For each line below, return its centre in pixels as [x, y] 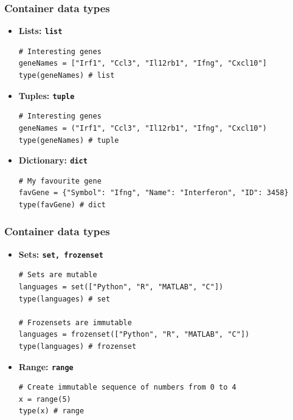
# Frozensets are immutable [75, 322]
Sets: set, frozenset [61, 254]
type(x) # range [51, 411]
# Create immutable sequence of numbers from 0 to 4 [127, 387]
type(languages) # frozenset [78, 346]
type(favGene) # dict [62, 205]
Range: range [46, 366]
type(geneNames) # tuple [69, 140]
